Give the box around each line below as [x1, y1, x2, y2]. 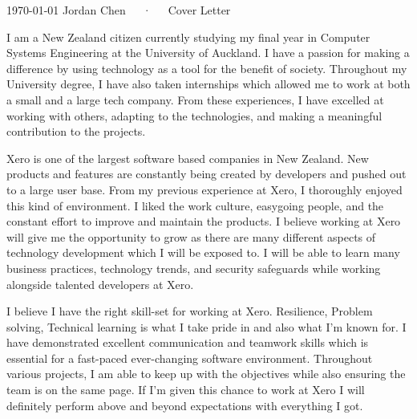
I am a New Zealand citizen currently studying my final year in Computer [6, 28, 370, 45]
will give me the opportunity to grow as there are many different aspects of [6, 228, 376, 245]
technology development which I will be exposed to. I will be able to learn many [6, 244, 400, 261]
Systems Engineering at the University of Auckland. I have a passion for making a [6, 44, 410, 61]
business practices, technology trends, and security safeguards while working [6, 259, 381, 276]
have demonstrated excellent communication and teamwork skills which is [6, 334, 369, 351]
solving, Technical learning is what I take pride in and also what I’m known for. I [6, 318, 407, 335]
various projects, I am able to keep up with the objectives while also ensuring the [6, 365, 406, 382]
